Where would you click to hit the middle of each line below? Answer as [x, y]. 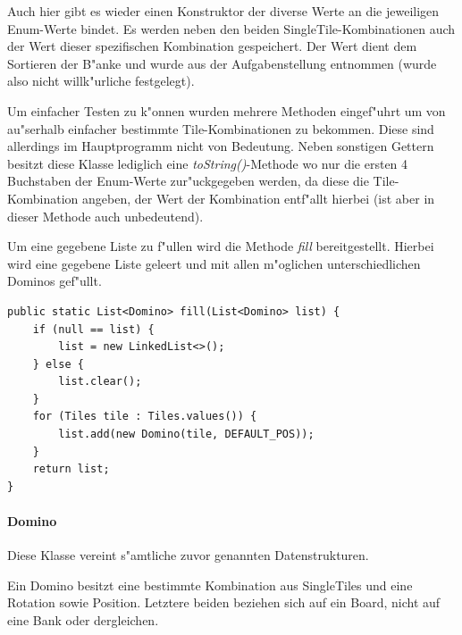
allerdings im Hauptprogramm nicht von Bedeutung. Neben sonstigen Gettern [221, 146]
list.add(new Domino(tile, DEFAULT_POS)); [186, 434]
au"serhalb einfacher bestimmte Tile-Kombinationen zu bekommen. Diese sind [221, 128]
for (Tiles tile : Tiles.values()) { [145, 417]
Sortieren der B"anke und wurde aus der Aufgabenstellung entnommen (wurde [222, 63]
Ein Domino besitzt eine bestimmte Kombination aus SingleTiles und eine [210, 585]
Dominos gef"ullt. [55, 281]
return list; [71, 469]
